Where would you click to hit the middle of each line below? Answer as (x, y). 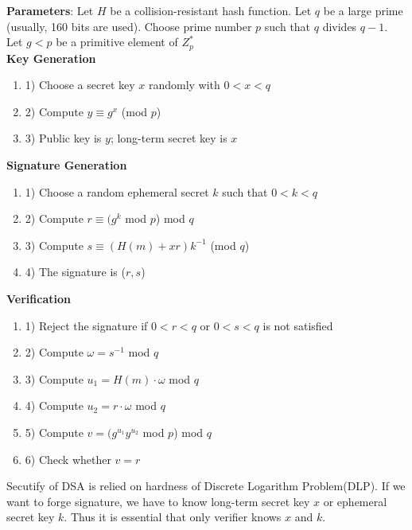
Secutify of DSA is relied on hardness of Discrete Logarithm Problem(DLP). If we (206, 486)
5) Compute (54, 432)
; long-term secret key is (169, 138)
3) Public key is (63, 138)
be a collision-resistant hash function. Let (211, 10)
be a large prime (363, 10)
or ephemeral (355, 501)
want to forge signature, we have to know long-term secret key (158, 501)
